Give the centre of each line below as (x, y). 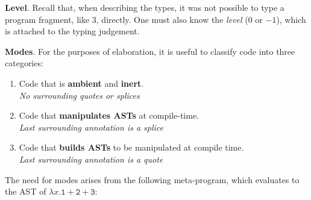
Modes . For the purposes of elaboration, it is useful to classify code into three (150, 51)
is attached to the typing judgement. (72, 31)
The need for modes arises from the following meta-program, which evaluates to (152, 179)
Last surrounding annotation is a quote (91, 159)
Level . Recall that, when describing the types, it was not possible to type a (145, 7)
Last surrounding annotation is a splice (91, 127)
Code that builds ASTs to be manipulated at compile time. (131, 147)
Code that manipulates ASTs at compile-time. (109, 115)
